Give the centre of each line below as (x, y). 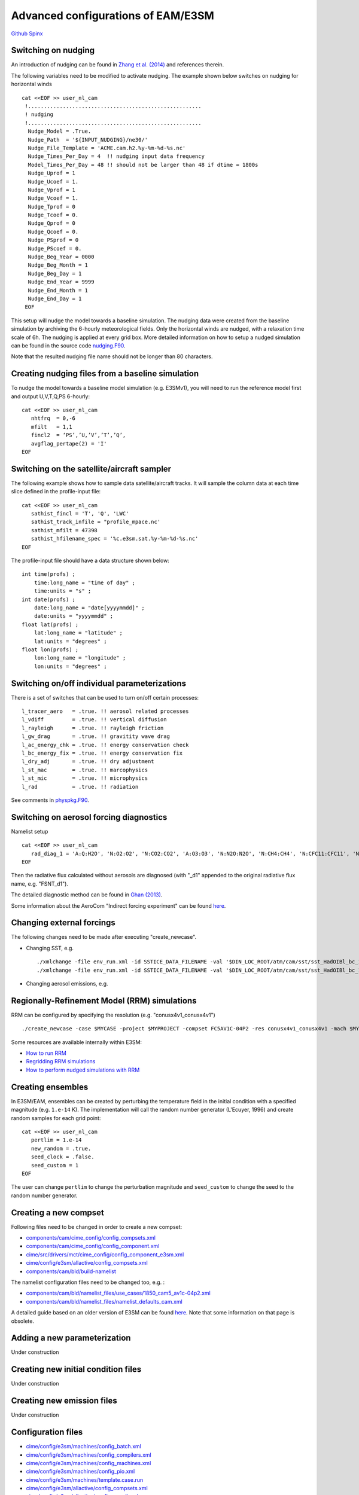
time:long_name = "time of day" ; (85, 582)
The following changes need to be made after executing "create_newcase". (104, 937)
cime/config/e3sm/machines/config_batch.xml (84, 1447)
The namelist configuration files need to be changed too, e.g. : (88, 1282)
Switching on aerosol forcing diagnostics (89, 817)
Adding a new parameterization (71, 1338)
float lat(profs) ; (50, 624)
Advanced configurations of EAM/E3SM (113, 16)
